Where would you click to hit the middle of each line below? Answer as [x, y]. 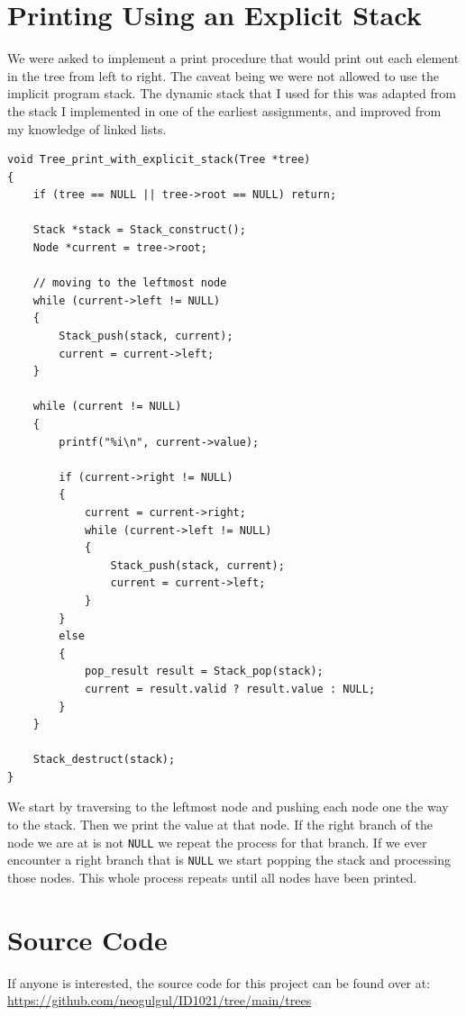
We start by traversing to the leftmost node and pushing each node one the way [228, 807]
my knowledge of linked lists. [87, 128]
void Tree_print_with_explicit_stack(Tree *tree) [159, 160]
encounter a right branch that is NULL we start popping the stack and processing [229, 860]
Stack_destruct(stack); [104, 760]
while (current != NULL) [107, 407]
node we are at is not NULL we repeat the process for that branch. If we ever [217, 842]
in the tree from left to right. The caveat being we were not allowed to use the [223, 75]
